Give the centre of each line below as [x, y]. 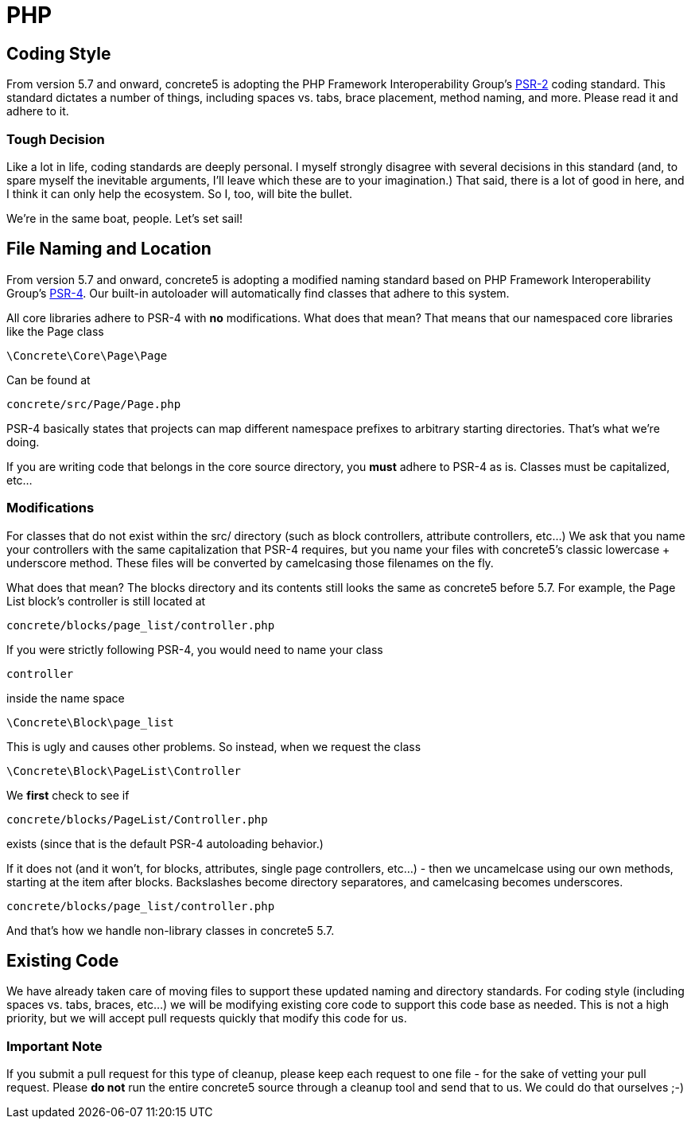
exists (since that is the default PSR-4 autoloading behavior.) [165, 843]
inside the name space [66, 698]
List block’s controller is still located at [106, 601]
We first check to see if [68, 795]
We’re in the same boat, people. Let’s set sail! [125, 218]
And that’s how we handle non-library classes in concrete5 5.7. [171, 930]
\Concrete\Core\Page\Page [87, 355]
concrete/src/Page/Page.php [94, 404]
